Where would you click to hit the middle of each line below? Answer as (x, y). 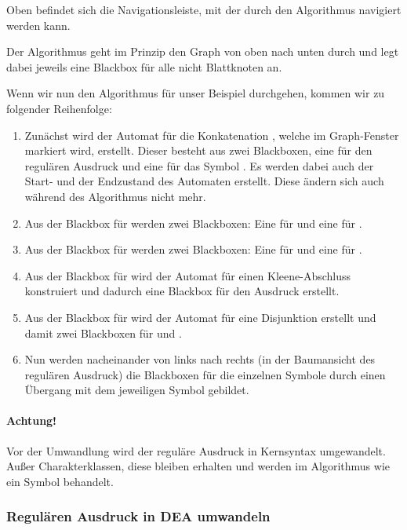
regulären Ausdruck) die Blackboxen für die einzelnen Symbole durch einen (205, 374)
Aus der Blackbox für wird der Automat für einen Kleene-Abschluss (188, 275)
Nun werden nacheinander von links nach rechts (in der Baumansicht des (200, 359)
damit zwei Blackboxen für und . (103, 333)
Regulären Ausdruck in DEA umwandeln (138, 516)
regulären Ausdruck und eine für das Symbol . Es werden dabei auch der (199, 165)
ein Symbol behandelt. (60, 481)
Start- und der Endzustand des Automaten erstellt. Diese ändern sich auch (204, 181)
